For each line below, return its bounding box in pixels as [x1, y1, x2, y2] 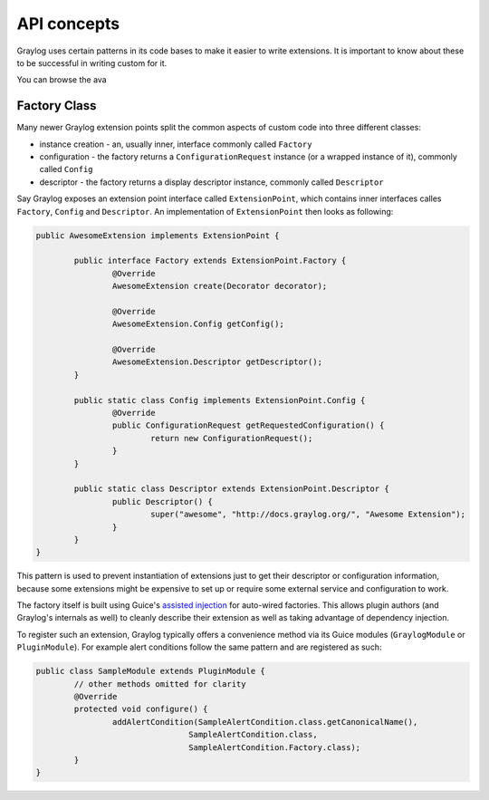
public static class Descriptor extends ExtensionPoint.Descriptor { [73, 484, 389, 494]
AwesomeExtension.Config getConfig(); [111, 319, 284, 330]
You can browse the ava [16, 74, 108, 85]
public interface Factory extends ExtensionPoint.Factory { [73, 255, 347, 266]
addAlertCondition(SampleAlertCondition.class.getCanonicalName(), [111, 717, 418, 727]
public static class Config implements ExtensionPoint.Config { [73, 395, 366, 405]
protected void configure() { [73, 704, 208, 715]
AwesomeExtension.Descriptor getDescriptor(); [111, 357, 323, 367]
